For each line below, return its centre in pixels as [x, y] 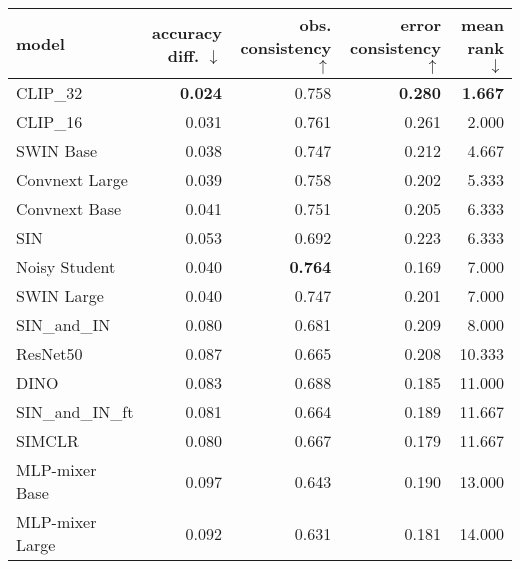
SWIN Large [60, 295]
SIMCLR [47, 440]
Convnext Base [69, 208]
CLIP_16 [49, 121]
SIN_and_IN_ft [75, 411]
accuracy [187, 32]
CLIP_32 [49, 92]
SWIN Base [57, 150]
